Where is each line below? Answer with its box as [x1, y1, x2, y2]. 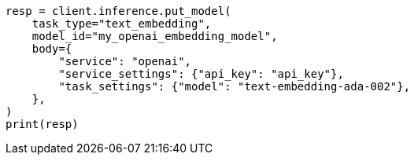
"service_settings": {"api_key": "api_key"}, [58, 68, 344, 80]
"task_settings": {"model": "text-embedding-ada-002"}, [58, 80, 411, 93]
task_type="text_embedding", [31, 17, 212, 30]
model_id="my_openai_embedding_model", [31, 30, 278, 42]
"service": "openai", [58, 55, 192, 68]
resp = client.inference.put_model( [6, 5, 231, 17]
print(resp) [6, 118, 79, 130]
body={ [31, 42, 72, 55]
